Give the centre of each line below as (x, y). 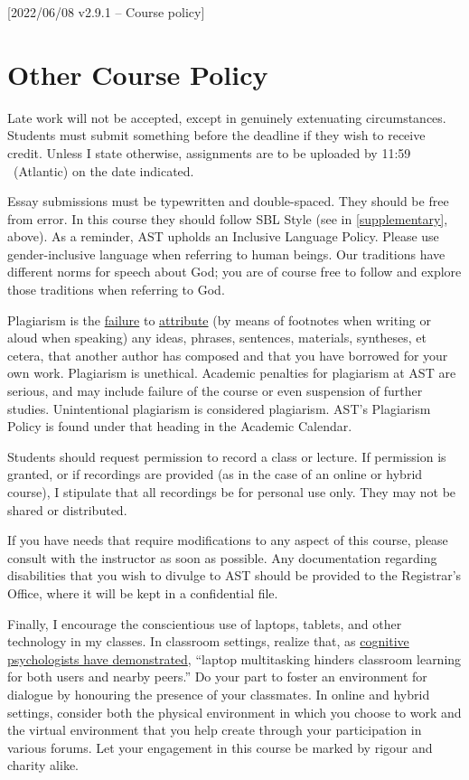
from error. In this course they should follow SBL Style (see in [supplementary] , (228, 218)
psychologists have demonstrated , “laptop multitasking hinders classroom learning (234, 658)
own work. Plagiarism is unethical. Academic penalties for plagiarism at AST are (232, 373)
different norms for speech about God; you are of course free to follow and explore (234, 272)
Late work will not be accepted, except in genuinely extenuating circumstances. (227, 117)
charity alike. (43, 765)
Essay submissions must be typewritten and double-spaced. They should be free (228, 201)
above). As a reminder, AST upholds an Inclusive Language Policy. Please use (223, 236)
